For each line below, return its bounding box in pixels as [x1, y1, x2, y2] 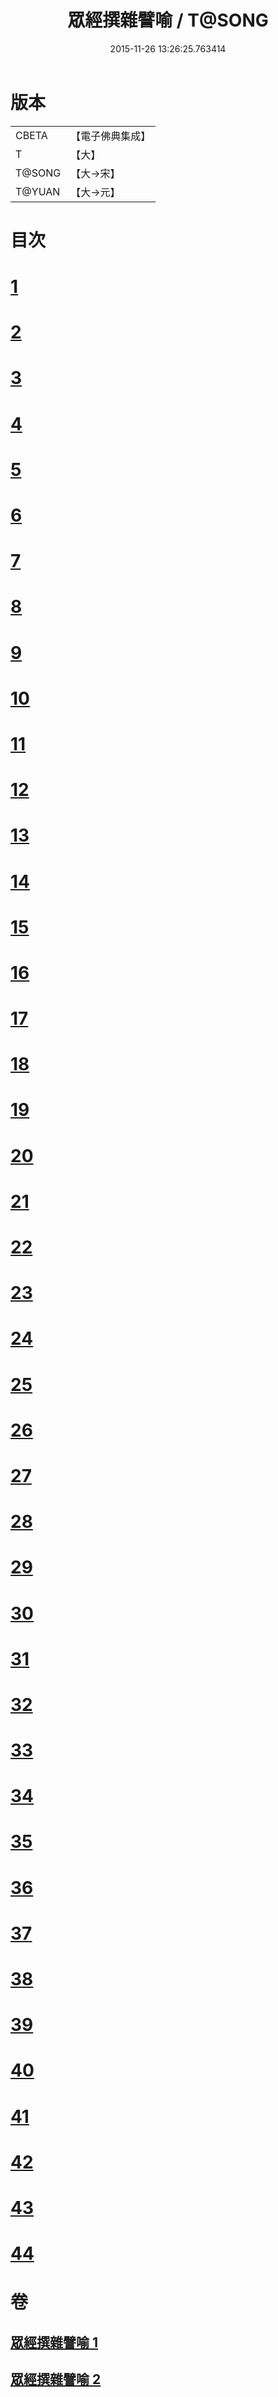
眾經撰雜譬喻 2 [10, 2371, 102, 2388]
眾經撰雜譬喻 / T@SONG [67, 9, 269, 32]
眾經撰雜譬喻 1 [10, 2334, 99, 2351]
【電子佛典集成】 [70, 129, 152, 143]
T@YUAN [15, 184, 61, 198]
